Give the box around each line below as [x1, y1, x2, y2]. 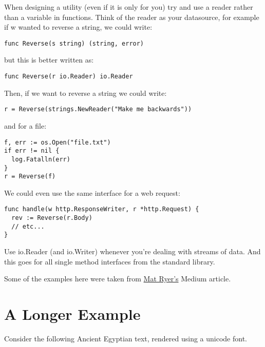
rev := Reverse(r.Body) [11, 214, 92, 222]
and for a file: [4, 120, 47, 131]
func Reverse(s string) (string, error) [4, 39, 144, 47]
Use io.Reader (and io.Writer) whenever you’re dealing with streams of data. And [4, 246, 261, 257]
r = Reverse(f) [4, 173, 56, 180]
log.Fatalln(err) [11, 155, 70, 163]
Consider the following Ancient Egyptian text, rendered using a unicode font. [4, 333, 248, 343]
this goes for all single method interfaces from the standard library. [4, 256, 215, 267]
